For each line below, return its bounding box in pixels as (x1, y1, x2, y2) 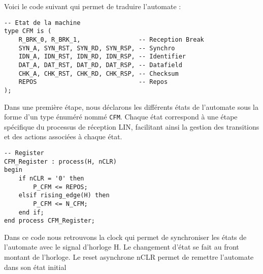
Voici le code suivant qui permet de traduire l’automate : (4, 1, 181, 11)
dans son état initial (4, 261, 67, 272)
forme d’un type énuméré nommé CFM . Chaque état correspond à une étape (4, 111, 238, 122)
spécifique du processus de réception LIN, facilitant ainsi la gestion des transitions (4, 121, 259, 132)
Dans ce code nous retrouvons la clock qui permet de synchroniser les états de (4, 231, 247, 242)
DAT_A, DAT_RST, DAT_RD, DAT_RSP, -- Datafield (18, 61, 182, 69)
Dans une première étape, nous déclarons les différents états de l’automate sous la (4, 101, 259, 112)
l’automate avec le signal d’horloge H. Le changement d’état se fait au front (4, 241, 239, 252)
